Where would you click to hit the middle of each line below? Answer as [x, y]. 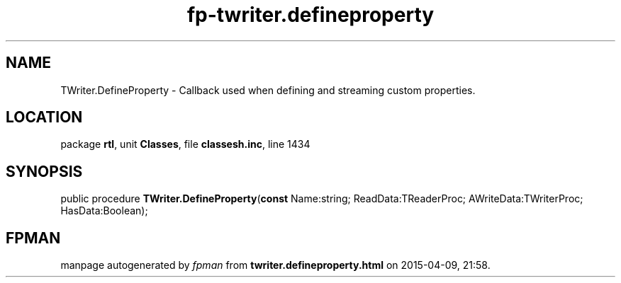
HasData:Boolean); [104, 211]
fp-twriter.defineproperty [310, 15]
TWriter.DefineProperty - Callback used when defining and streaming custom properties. [268, 90]
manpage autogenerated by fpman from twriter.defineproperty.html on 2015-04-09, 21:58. [275, 265]
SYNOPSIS [44, 171]
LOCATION [44, 117]
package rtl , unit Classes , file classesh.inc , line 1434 [185, 144]
